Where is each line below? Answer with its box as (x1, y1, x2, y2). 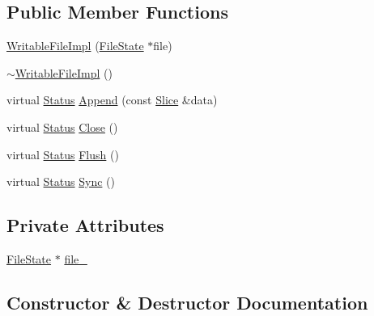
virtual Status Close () (6, 118, 118, 135)
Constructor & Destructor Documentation (6, 289, 368, 314)
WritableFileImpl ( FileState (6, 37, 144, 54)
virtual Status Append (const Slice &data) (6, 91, 218, 108)
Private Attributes (6, 213, 164, 238)
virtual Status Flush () (6, 145, 119, 162)
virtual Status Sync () (6, 173, 115, 190)
